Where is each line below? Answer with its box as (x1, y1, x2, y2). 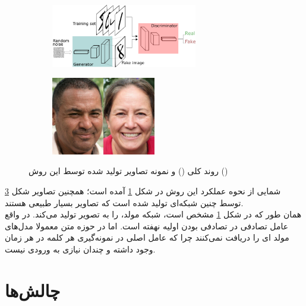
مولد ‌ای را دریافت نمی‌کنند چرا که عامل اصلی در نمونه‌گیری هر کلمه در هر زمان (5, 231, 289, 244)
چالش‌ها (5, 277, 61, 302)
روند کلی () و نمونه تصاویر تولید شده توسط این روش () (29, 165, 228, 177)
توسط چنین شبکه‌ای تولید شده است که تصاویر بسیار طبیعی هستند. (5, 196, 244, 209)
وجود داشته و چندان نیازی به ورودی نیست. (5, 243, 156, 255)
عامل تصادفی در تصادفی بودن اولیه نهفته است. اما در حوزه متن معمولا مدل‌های (5, 219, 289, 232)
